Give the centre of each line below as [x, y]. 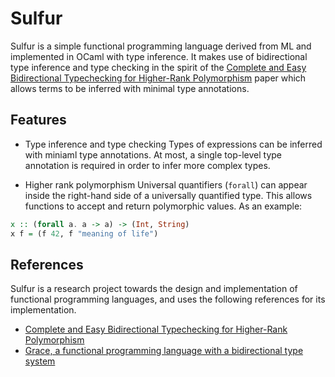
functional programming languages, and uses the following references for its [168, 299]
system [40, 361]
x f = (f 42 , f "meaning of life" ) [84, 233]
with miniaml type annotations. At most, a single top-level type [153, 154]
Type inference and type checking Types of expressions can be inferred [173, 144]
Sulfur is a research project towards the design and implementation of [154, 289]
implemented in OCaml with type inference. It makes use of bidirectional [159, 56]
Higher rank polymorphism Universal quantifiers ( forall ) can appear [166, 184]
